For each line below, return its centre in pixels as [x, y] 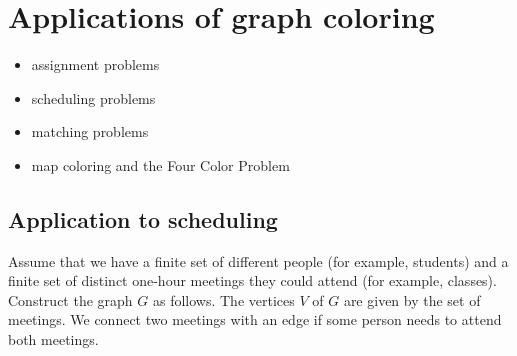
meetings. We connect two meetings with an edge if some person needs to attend [255, 319]
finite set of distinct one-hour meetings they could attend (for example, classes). [252, 280]
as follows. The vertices [223, 299]
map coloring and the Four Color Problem [160, 164]
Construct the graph [70, 299]
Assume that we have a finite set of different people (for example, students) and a [258, 260]
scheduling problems [93, 97]
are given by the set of [412, 299]
